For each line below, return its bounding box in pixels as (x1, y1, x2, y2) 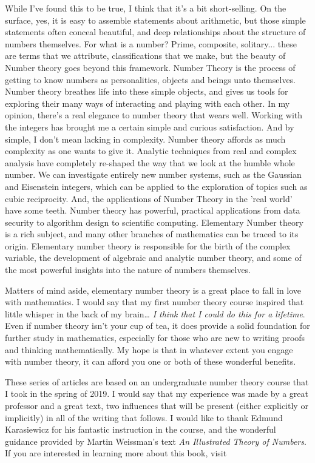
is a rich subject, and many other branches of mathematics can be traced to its (5, 228, 299, 240)
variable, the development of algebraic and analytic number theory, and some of (5, 251, 302, 264)
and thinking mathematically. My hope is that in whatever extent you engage (5, 343, 293, 356)
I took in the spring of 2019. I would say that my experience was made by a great (5, 387, 309, 400)
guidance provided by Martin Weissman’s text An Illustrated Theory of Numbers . (5, 434, 307, 447)
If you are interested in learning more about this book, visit (5, 447, 227, 459)
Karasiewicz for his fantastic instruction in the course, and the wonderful (5, 423, 276, 436)
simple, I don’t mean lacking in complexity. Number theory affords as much (5, 132, 286, 145)
